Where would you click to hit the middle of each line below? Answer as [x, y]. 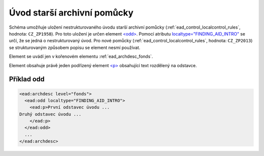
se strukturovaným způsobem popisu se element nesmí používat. [75, 47]
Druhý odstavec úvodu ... [50, 114]
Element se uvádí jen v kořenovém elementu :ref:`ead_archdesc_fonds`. [81, 56]
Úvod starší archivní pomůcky [71, 13]
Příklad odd [27, 79]
